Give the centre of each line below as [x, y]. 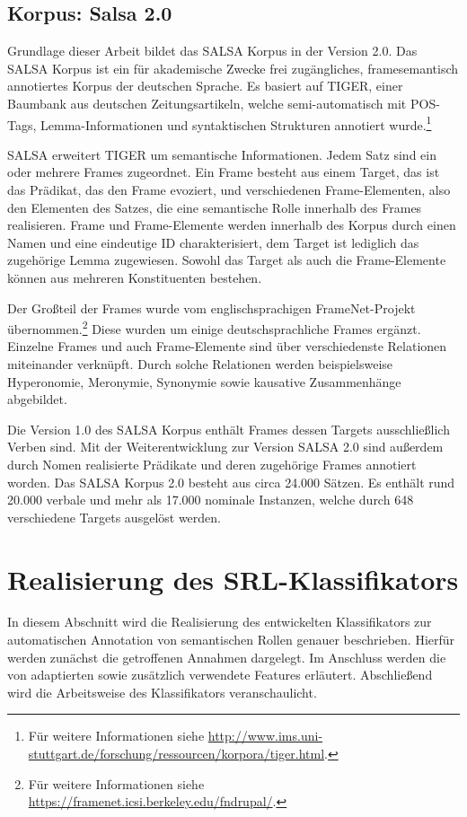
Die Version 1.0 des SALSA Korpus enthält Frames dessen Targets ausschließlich [229, 429]
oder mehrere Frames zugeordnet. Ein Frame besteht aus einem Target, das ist [224, 172]
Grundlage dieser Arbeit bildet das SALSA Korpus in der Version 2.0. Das [212, 51]
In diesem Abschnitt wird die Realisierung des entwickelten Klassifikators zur [220, 622]
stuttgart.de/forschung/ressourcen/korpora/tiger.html [176, 754]
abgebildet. [37, 399]
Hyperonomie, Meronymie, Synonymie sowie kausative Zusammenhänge [204, 381]
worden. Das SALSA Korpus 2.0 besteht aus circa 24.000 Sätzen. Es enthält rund [231, 482]
